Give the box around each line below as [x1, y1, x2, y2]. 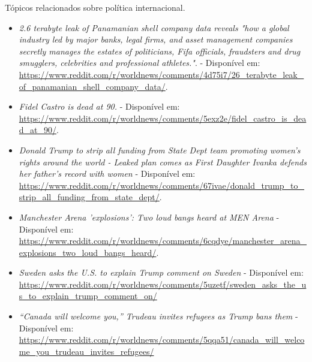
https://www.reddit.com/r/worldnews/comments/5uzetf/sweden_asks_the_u [19, 277, 307, 290]
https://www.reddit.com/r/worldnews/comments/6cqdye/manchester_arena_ [19, 234, 307, 247]
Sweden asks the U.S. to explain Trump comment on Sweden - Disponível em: [19, 266, 304, 279]
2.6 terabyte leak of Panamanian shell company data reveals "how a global [19, 21, 289, 34]
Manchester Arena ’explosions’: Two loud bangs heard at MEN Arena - [19, 210, 280, 223]
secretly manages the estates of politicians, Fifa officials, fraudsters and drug [19, 44, 301, 57]
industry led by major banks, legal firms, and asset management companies [19, 33, 293, 46]
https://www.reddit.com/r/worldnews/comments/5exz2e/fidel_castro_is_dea [19, 111, 307, 124]
